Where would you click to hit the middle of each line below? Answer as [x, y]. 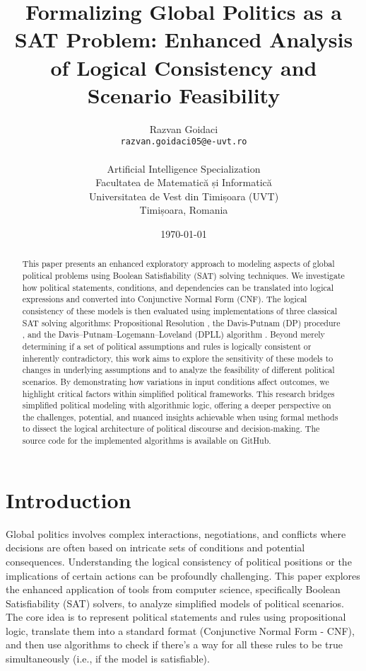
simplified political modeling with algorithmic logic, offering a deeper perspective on [177, 405]
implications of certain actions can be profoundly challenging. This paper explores [183, 575]
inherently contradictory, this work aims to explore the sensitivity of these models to [178, 358]
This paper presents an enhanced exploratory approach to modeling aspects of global [178, 264]
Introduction [69, 499]
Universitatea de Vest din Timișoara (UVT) [184, 196]
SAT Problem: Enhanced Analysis [184, 39]
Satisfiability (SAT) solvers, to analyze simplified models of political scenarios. [175, 603]
